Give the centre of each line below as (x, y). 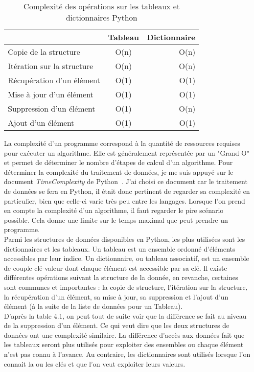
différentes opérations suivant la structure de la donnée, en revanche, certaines (121, 277)
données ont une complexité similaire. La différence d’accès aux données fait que (124, 335)
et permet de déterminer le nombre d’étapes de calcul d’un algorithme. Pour (118, 162)
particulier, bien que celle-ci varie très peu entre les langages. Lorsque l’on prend (125, 200)
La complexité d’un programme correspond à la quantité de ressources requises (122, 143)
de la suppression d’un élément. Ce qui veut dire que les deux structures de (117, 325)
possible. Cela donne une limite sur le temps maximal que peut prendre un (116, 220)
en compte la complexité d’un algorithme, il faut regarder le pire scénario (114, 210)
